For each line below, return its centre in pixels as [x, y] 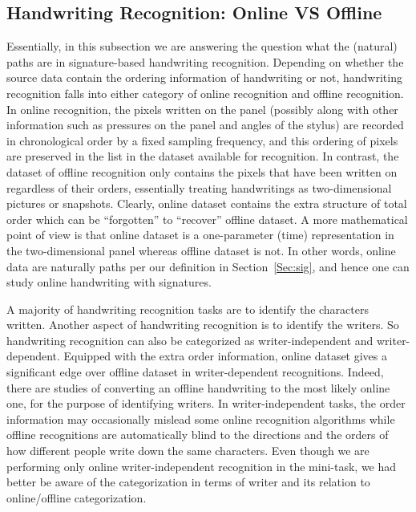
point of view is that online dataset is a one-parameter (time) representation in [200, 235]
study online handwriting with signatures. [109, 282]
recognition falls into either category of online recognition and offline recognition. [205, 93]
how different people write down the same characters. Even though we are [188, 451]
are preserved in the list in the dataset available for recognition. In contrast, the [203, 156]
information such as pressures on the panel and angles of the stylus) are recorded [205, 125]
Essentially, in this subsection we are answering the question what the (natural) [202, 46]
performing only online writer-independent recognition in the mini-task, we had [202, 466]
